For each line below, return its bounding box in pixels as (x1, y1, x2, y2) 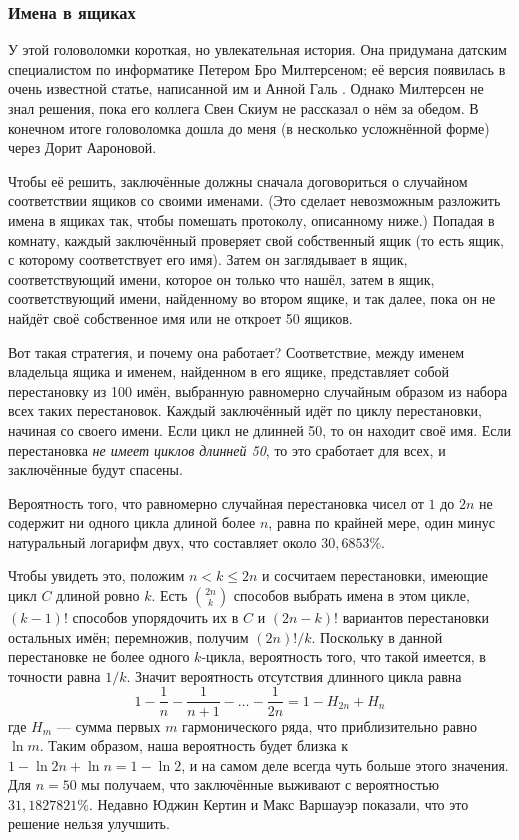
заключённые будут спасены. (8, 459, 183, 480)
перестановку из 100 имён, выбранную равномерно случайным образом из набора (8, 380, 508, 401)
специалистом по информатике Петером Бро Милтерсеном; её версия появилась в (8, 58, 506, 79)
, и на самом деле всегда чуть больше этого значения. (181, 754, 509, 775)
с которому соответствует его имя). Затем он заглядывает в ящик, (8, 249, 408, 270)
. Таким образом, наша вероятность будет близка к (39, 735, 348, 756)
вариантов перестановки (342, 607, 490, 628)
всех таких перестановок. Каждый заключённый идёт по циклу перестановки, (8, 400, 482, 421)
